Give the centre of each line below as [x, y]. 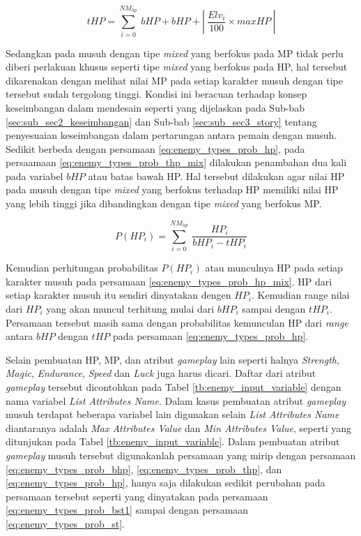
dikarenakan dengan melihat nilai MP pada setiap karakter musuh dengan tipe [174, 80]
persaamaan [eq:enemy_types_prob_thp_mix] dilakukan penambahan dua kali [176, 162]
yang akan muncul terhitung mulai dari [130, 308]
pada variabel [34, 176]
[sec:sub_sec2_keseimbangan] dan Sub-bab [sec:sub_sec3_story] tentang [161, 121]
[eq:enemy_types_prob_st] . [65, 523]
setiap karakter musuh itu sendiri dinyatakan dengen [118, 295]
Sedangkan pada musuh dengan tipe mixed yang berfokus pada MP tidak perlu [175, 53]
